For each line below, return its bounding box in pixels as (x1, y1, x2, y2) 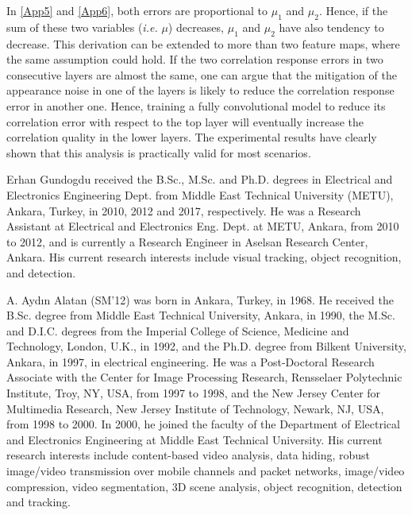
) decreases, (167, 18, 224, 35)
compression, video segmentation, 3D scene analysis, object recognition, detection (6, 478, 402, 494)
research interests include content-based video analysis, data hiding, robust (6, 447, 371, 463)
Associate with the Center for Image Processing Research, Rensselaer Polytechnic (6, 369, 402, 385)
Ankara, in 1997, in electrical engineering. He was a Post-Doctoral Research (6, 353, 375, 370)
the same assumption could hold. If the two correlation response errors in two (6, 51, 383, 68)
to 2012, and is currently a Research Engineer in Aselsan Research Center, (6, 233, 368, 250)
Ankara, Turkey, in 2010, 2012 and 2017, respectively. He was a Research (6, 202, 361, 219)
